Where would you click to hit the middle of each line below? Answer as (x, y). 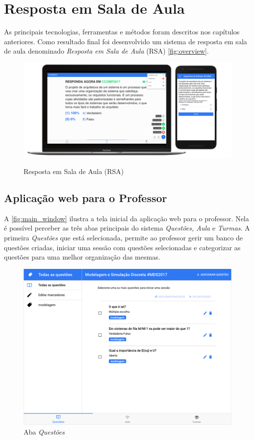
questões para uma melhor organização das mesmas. (82, 257)
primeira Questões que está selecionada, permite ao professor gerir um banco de (124, 238)
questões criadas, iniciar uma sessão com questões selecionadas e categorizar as (122, 247)
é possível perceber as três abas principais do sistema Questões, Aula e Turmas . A (127, 228)
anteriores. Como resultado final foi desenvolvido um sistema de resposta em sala (126, 41)
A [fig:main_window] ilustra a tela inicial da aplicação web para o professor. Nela (127, 218)
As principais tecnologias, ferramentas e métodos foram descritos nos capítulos (122, 32)
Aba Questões (44, 431)
